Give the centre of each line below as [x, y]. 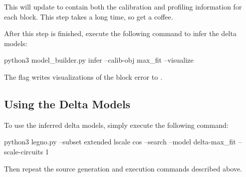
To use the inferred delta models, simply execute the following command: [116, 125]
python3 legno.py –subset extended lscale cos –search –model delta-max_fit [120, 142]
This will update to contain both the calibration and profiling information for [123, 7]
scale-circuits [24, 151]
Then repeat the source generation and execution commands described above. [123, 168]
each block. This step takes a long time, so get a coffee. [89, 16]
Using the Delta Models [67, 104]
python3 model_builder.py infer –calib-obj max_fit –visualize [99, 60]
